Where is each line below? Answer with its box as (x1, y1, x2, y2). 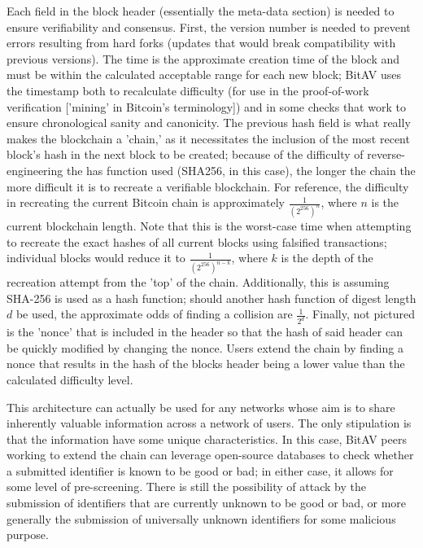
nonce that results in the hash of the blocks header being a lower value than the (7, 355, 405, 372)
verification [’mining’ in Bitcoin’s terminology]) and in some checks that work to (7, 98, 406, 115)
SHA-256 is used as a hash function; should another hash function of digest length (7, 289, 416, 306)
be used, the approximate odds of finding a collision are (15, 305, 293, 322)
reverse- (367, 146, 405, 163)
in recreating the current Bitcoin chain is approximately (7, 194, 285, 211)
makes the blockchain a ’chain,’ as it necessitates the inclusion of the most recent (7, 129, 410, 147)
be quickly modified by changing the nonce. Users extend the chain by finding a (7, 339, 403, 356)
